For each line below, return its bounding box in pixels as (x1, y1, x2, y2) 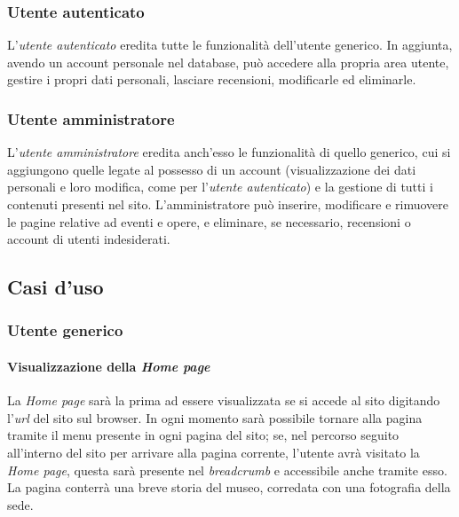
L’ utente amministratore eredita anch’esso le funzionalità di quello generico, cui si (7, 143, 451, 161)
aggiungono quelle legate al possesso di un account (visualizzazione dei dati (7, 160, 416, 178)
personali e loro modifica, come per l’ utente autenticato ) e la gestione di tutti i (7, 177, 433, 196)
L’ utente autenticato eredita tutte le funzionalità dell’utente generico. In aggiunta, (7, 35, 453, 54)
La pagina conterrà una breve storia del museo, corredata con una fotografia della (7, 478, 451, 497)
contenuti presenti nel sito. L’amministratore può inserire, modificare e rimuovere (7, 195, 449, 213)
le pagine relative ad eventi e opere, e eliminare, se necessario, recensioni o (7, 212, 411, 231)
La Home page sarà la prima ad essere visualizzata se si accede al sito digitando (7, 391, 440, 410)
